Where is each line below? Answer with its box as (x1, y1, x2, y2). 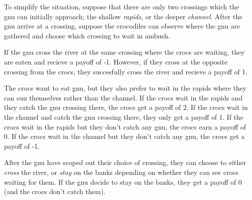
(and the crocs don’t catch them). (4, 186, 106, 197)
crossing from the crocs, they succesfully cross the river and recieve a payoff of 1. (4, 66, 248, 76)
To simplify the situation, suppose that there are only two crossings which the (4, 1, 239, 11)
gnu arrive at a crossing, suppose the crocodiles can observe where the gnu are (4, 21, 240, 31)
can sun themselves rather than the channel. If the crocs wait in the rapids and (4, 92, 243, 102)
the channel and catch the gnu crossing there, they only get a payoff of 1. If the (4, 111, 244, 122)
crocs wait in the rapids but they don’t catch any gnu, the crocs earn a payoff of (4, 121, 246, 132)
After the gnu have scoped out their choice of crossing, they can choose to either (4, 157, 246, 167)
